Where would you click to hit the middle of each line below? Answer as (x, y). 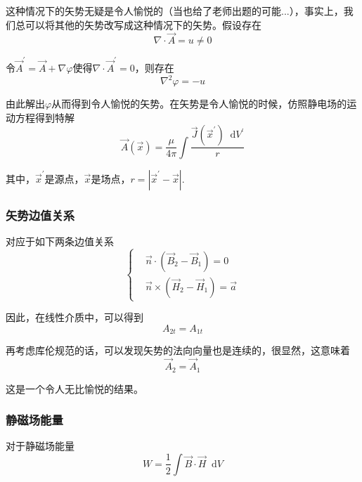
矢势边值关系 (40, 215)
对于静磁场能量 (40, 446)
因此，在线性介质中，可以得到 (75, 317)
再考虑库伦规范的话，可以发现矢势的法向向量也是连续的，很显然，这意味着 (178, 350)
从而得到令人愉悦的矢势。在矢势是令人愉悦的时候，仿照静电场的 (199, 104)
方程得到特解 (45, 117)
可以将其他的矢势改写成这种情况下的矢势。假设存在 (143, 24)
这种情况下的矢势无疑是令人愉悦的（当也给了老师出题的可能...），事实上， (175, 11)
